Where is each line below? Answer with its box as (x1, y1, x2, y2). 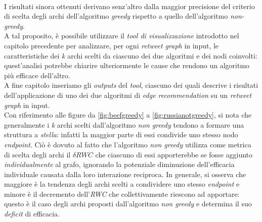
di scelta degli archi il (4, 149, 71, 159)
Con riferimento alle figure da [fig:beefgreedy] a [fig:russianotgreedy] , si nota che (4, 109, 252, 120)
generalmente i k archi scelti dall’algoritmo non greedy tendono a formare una (4, 119, 244, 130)
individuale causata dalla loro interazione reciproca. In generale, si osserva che (4, 169, 246, 179)
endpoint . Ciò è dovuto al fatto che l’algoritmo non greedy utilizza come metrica (4, 139, 251, 149)
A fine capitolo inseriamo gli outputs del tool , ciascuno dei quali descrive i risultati (4, 80, 258, 90)
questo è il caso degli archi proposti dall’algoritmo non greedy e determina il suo (4, 198, 252, 209)
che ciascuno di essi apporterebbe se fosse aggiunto (95, 149, 253, 159)
